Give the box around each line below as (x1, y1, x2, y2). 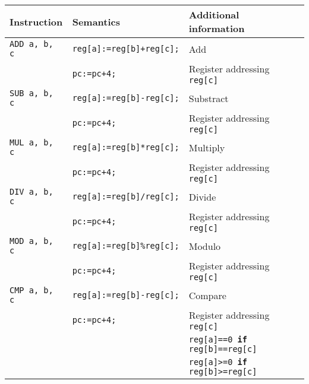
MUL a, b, (10, 138, 53, 147)
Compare (188, 288, 226, 302)
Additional (188, 8, 239, 21)
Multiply (188, 140, 225, 154)
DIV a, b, (10, 187, 53, 196)
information (188, 21, 245, 35)
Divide (188, 189, 216, 204)
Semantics (72, 14, 121, 28)
